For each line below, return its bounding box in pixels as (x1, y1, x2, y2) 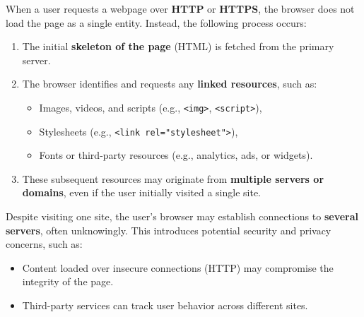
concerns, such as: (6, 237, 83, 251)
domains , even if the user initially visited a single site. (22, 185, 261, 200)
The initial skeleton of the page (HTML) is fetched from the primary (22, 39, 334, 54)
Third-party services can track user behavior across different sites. (22, 298, 308, 313)
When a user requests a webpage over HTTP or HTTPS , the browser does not (6, 1, 355, 16)
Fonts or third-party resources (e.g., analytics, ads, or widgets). (39, 148, 313, 162)
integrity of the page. (22, 274, 114, 289)
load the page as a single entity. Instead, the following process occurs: (6, 15, 307, 30)
